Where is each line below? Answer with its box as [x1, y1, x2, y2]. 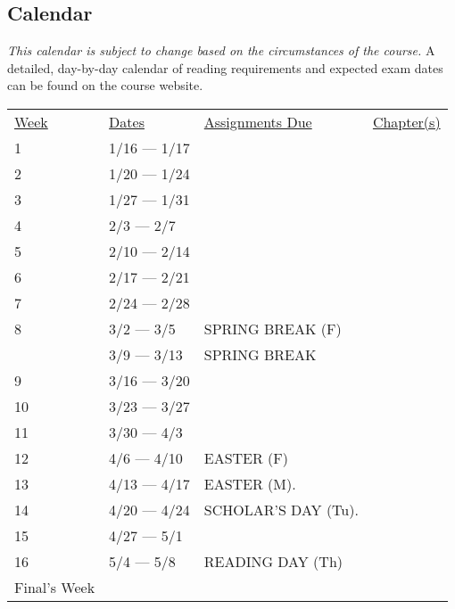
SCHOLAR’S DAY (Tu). [203, 498, 359, 520]
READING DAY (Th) [203, 550, 343, 572]
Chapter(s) [372, 111, 441, 132]
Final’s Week [14, 576, 95, 597]
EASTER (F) [203, 447, 289, 468]
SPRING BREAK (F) [203, 317, 342, 339]
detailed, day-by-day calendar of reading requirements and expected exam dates [7, 58, 443, 77]
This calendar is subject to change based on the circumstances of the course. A [7, 41, 435, 60]
